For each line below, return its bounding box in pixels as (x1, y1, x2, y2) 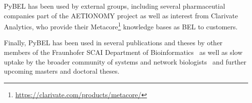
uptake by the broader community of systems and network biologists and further (4, 56, 247, 66)
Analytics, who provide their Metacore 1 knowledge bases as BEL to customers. (4, 20, 238, 31)
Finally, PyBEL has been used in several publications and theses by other (4, 38, 223, 48)
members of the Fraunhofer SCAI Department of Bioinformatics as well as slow (4, 47, 243, 57)
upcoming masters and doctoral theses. (4, 66, 120, 76)
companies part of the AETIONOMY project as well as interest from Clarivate (4, 10, 238, 20)
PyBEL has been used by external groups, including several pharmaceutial (4, 1, 225, 11)
